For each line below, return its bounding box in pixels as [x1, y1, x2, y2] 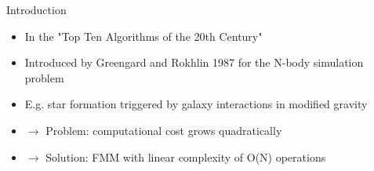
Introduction [6, 2, 67, 17]
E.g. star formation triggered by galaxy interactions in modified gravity [24, 96, 368, 112]
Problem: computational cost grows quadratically [45, 122, 282, 138]
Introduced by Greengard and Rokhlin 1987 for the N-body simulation [24, 54, 364, 71]
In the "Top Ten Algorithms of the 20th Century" [24, 27, 263, 44]
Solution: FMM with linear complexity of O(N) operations [45, 148, 326, 165]
